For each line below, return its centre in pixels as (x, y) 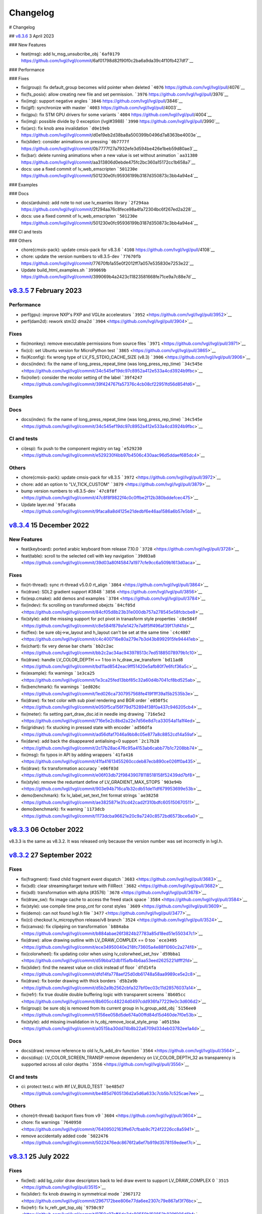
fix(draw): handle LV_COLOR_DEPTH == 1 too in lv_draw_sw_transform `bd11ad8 (102, 659)
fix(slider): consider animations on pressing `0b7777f (75, 142)
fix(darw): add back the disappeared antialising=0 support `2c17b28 (90, 741)
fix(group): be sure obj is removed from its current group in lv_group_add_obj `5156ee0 (109, 1008)
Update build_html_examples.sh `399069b (64, 270)
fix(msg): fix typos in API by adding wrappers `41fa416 (77, 755)
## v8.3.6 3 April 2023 (32, 36)
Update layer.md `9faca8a (49, 505)
